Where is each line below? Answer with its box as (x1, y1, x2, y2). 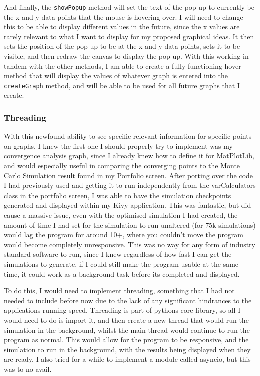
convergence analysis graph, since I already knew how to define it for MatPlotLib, (4, 150, 254, 161)
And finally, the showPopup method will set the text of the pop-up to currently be (4, 2, 254, 12)
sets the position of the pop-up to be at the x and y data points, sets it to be (4, 41, 240, 51)
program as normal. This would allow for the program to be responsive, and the (4, 334, 249, 345)
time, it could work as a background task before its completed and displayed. (4, 268, 240, 279)
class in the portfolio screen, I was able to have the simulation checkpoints (4, 190, 231, 200)
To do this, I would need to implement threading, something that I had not (4, 285, 235, 296)
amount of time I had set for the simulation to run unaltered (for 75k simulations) (4, 219, 256, 230)
